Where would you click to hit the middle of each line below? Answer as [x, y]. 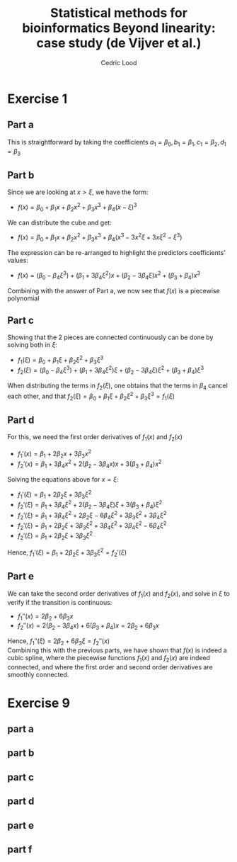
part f [20, 850]
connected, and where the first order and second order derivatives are [110, 667]
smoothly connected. [38, 674]
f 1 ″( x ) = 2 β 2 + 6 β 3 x [45, 617]
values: [18, 261]
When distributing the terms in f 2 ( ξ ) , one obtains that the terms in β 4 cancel [117, 386]
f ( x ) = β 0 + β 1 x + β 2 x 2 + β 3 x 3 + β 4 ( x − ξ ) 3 [77, 208]
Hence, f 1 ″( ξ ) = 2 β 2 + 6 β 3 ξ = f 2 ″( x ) [59, 641]
